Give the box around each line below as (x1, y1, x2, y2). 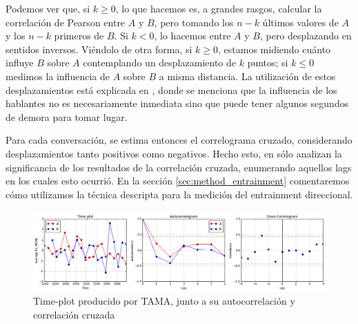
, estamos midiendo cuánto (218, 41, 331, 56)
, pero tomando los (154, 15, 234, 29)
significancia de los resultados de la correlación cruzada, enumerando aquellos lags (6, 160, 352, 174)
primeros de (54, 28, 104, 43)
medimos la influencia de (6, 68, 110, 83)
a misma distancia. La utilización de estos (159, 68, 336, 83)
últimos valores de (262, 15, 339, 29)
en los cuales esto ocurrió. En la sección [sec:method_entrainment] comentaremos (6, 173, 350, 188)
